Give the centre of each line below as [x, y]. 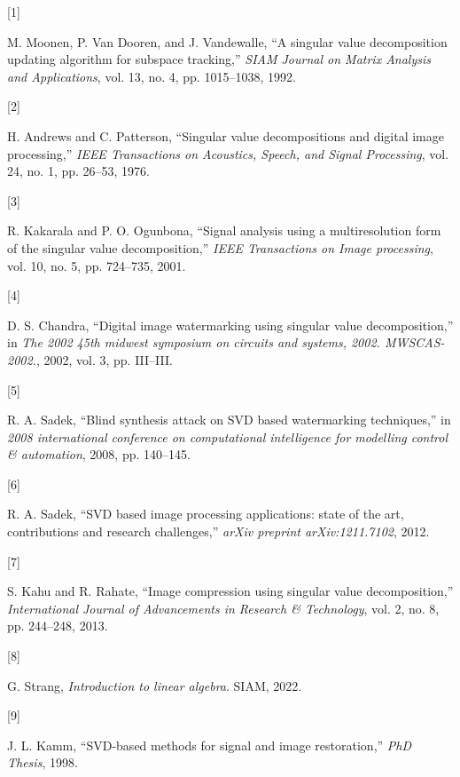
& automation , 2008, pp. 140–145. [99, 454]
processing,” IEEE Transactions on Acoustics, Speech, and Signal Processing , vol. [228, 153]
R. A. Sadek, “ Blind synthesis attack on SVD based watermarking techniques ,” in [229, 420]
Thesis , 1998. [43, 762]
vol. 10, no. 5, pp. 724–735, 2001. [97, 265]
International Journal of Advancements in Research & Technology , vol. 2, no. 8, [223, 608]
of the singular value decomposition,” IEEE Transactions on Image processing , [220, 247]
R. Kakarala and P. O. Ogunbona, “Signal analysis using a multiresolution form [224, 230]
